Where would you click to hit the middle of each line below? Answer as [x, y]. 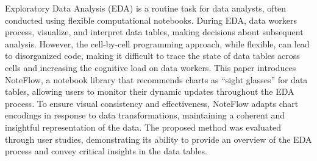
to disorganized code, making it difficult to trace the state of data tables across [152, 56]
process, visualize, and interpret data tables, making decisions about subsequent [154, 32]
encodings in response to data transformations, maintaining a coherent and [145, 115]
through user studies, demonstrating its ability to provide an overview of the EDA [158, 139]
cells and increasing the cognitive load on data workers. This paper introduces [151, 67]
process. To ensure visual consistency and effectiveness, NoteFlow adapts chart [152, 103]
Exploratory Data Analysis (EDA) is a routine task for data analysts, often [146, 8]
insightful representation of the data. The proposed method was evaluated [143, 127]
